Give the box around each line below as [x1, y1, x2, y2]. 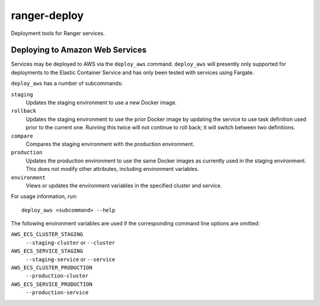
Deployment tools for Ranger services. [11, 30, 105, 37]
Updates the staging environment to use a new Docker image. [25, 99, 177, 106]
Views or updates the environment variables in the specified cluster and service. [25, 181, 222, 189]
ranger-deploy [11, 9, 84, 22]
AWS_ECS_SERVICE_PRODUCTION [11, 280, 93, 288]
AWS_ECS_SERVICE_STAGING [11, 248, 83, 254]
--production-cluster [25, 273, 89, 279]
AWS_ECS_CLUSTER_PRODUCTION [11, 264, 93, 271]
